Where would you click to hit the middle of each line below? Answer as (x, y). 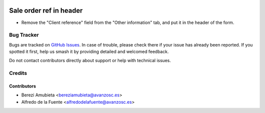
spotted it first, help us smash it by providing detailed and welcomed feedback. (89, 52)
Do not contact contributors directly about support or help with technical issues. (90, 61)
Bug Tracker (24, 35)
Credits (18, 73)
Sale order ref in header (46, 11)
